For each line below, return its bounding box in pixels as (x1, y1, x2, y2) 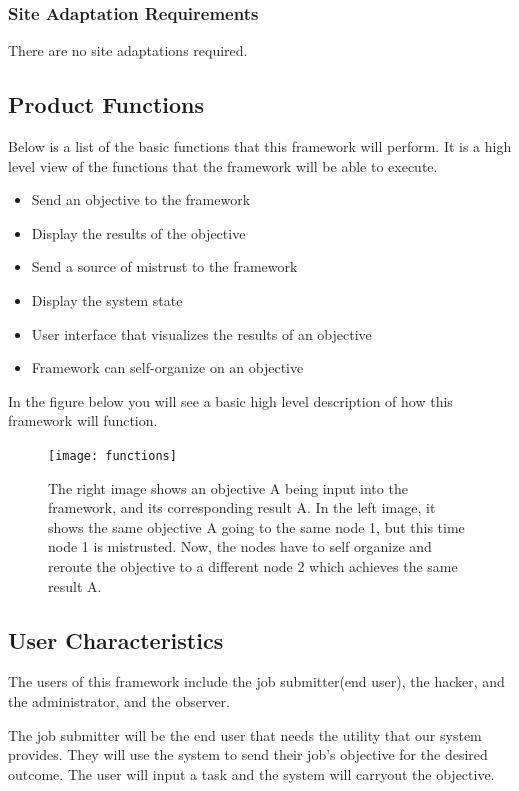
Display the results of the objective (31, 222, 246, 243)
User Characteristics (8, 624, 224, 655)
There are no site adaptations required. (8, 40, 248, 61)
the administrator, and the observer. (8, 690, 230, 711)
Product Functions (8, 89, 205, 120)
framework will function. (8, 410, 158, 431)
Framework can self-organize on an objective (31, 357, 304, 378)
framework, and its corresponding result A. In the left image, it (48, 497, 436, 518)
